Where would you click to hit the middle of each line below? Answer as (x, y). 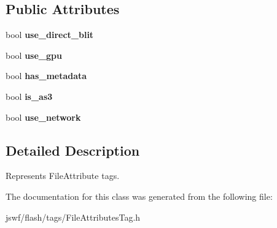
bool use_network (43, 117)
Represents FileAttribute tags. (63, 176)
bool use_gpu (34, 55)
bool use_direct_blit (50, 35)
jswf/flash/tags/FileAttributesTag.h (73, 217)
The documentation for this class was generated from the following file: (139, 196)
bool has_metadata (46, 76)
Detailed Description (73, 150)
